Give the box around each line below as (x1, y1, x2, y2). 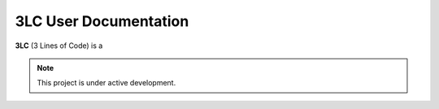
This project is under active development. (37, 78, 176, 88)
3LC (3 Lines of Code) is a (15, 41, 103, 50)
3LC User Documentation (15, 12, 189, 30)
